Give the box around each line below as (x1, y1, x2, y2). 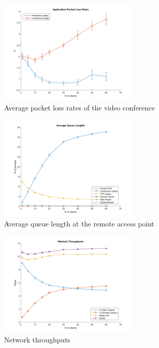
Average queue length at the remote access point (4, 218, 154, 229)
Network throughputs (4, 334, 70, 345)
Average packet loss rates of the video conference (4, 102, 155, 113)
